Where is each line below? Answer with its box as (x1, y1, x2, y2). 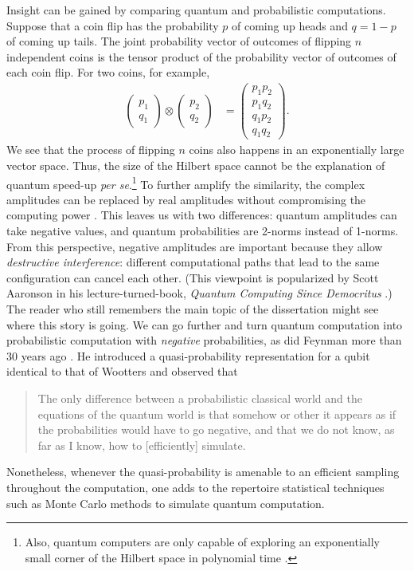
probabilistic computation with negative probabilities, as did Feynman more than (6, 332, 402, 349)
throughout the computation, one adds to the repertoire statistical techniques (6, 478, 385, 495)
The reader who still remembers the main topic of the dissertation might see (6, 300, 379, 317)
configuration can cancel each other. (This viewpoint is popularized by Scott (6, 269, 379, 285)
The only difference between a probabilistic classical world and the (37, 389, 362, 406)
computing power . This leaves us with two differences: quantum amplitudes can (6, 207, 397, 223)
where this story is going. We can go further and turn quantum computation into (6, 316, 403, 333)
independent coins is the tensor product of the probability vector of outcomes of (6, 48, 396, 65)
